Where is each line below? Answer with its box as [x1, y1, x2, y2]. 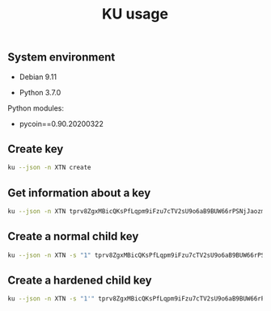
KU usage [101, 5, 169, 23]
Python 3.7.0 [19, 87, 61, 97]
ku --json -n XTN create [7, 163, 91, 172]
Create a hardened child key [7, 274, 152, 288]
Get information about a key [7, 186, 151, 200]
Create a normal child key [7, 229, 139, 243]
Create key [7, 142, 64, 156]
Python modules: [7, 103, 64, 113]
